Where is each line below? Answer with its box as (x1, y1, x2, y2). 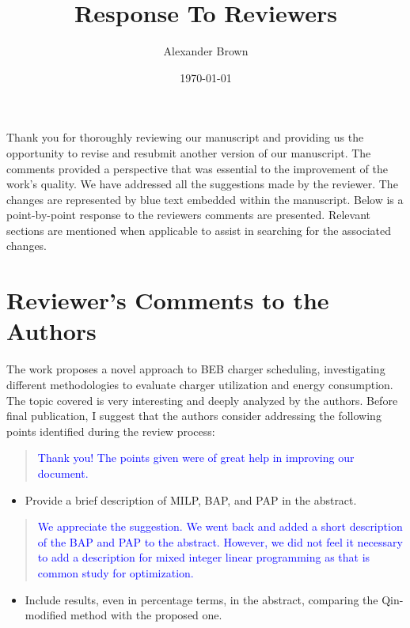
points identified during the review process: (6, 422, 215, 439)
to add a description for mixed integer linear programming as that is (37, 549, 370, 566)
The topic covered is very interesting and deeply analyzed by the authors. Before (6, 392, 398, 408)
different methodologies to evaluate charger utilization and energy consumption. (6, 376, 393, 392)
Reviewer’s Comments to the (6, 284, 329, 316)
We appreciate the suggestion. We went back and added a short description (37, 518, 403, 535)
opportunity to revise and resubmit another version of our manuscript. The (6, 144, 371, 161)
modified (25, 607, 67, 623)
